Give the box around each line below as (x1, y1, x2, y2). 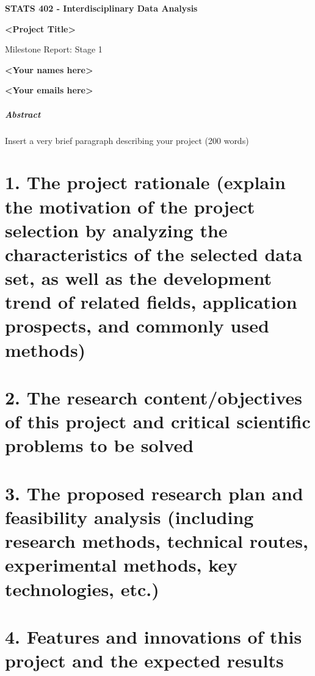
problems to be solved (5, 433, 194, 458)
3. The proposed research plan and (5, 480, 303, 505)
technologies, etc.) (5, 576, 159, 601)
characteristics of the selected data (5, 241, 303, 266)
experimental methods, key (5, 552, 237, 577)
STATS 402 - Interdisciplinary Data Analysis (5, 2, 198, 14)
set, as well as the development (5, 265, 272, 290)
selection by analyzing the (5, 217, 228, 242)
